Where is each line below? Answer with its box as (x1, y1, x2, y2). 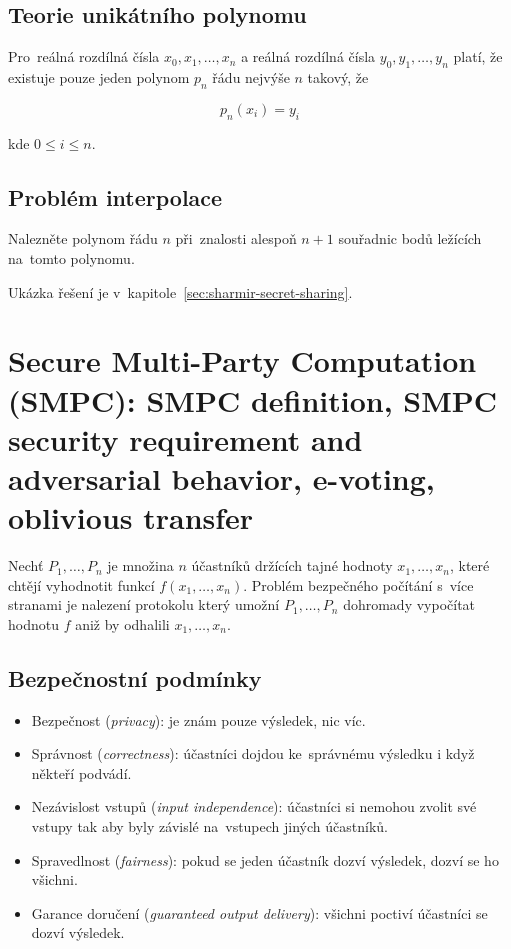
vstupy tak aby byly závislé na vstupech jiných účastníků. (31, 816, 388, 836)
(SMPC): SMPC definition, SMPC (8, 379, 498, 420)
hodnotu (8, 613, 59, 634)
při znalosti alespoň (175, 228, 297, 249)
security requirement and (8, 418, 363, 459)
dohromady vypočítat (343, 594, 476, 615)
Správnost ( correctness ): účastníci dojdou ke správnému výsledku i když (31, 743, 475, 764)
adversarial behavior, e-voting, (8, 457, 435, 498)
